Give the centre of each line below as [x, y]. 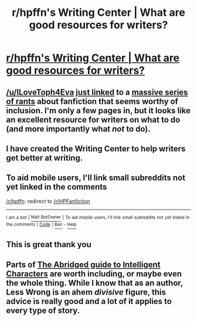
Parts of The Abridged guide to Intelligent [83, 264]
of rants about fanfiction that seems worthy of [92, 101]
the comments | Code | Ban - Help [41, 225]
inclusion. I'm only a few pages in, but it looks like [98, 111]
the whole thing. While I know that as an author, [95, 283]
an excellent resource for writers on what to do [93, 119]
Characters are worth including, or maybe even [94, 274]
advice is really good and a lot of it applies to [89, 301]
